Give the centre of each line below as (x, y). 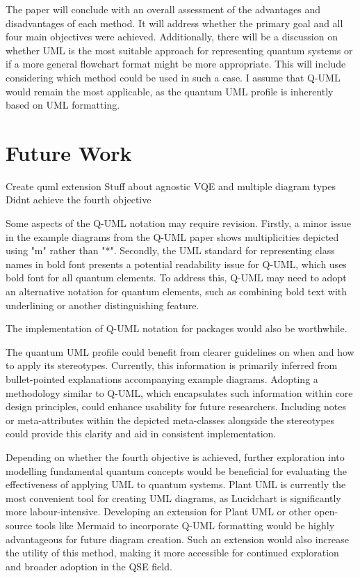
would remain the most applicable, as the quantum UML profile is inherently (170, 91)
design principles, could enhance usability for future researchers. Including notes (176, 406)
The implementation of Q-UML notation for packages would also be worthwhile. (177, 328)
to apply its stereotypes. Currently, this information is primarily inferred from (172, 365)
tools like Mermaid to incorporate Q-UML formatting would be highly (185, 525)
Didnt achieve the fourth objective (79, 200)
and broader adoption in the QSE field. (89, 566)
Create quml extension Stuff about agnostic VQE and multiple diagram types (171, 186)
